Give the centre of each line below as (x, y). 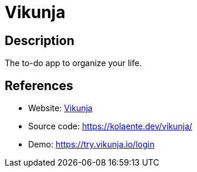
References (39, 85)
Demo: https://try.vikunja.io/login (91, 145)
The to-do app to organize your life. (73, 63)
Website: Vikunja (60, 108)
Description (40, 40)
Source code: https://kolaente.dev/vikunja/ (110, 126)
